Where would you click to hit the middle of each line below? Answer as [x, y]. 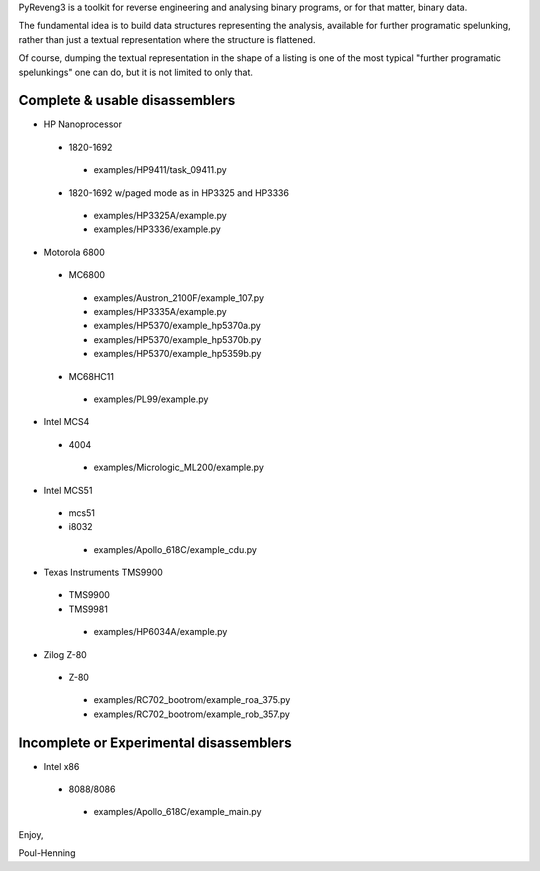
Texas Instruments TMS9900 [103, 572]
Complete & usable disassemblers [127, 100]
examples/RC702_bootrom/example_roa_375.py [192, 700]
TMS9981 [88, 609]
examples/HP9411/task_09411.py [160, 170]
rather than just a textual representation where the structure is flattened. [167, 39]
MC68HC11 [91, 376]
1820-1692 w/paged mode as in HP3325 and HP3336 [179, 192]
